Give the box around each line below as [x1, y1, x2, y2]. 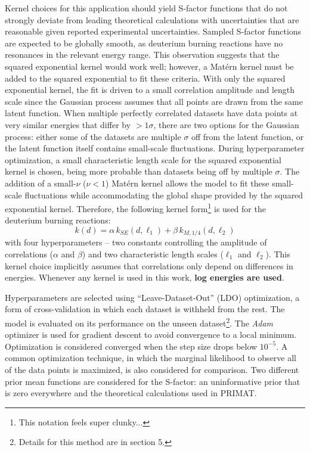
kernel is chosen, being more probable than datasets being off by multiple [5, 165, 272, 178]
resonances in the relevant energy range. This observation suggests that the [5, 48, 280, 61]
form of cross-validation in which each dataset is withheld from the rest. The [5, 303, 285, 315]
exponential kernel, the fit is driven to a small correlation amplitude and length [5, 83, 295, 96]
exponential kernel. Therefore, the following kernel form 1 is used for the [5, 201, 266, 214]
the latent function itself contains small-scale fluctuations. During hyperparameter [5, 142, 305, 154]
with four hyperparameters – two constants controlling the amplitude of [5, 236, 267, 248]
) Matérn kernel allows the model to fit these [106, 176, 269, 189]
